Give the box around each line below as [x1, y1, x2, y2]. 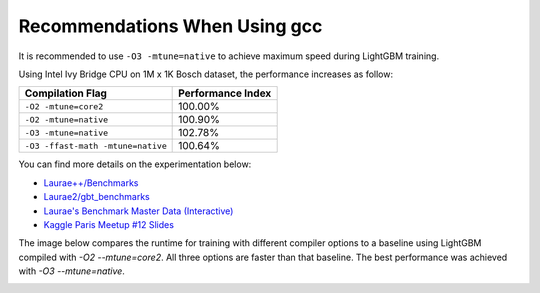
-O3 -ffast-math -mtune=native [24, 140, 167, 151]
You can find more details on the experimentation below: [18, 158, 252, 170]
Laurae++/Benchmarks [43, 176, 139, 189]
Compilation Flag [24, 86, 107, 100]
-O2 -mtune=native [24, 114, 109, 125]
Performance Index [178, 86, 272, 100]
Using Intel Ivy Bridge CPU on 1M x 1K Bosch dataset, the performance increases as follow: [18, 68, 394, 80]
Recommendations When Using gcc [18, 15, 323, 37]
